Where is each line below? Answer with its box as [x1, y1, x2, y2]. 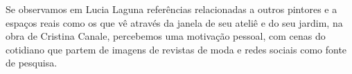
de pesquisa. [6, 56, 58, 70]
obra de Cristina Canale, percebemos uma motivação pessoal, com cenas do [6, 29, 326, 43]
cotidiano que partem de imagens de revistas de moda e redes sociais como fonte [6, 42, 347, 56]
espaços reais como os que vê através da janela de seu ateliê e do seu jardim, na [6, 15, 343, 29]
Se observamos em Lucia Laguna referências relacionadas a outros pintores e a [6, 2, 337, 16]
